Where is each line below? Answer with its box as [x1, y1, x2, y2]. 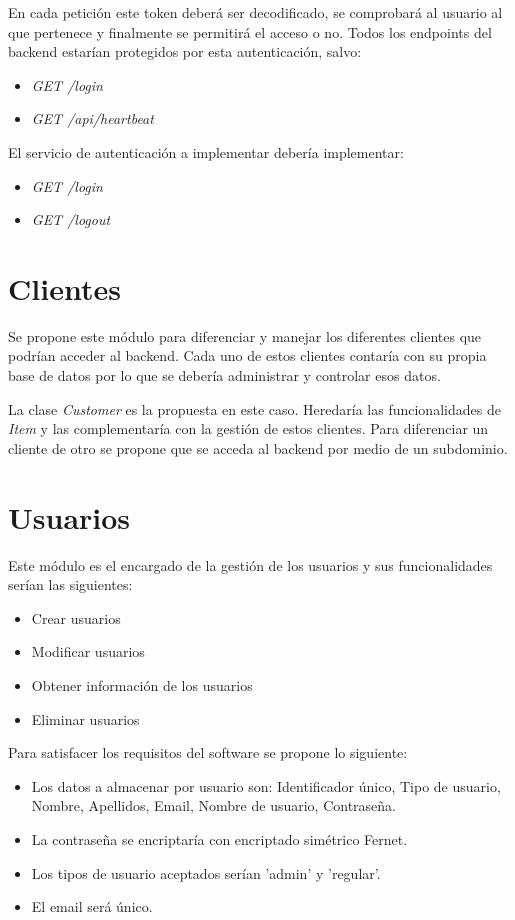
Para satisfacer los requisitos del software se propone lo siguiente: [8, 742, 408, 763]
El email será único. [31, 896, 153, 917]
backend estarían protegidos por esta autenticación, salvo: [8, 41, 362, 62]
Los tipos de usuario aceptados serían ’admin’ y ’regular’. [31, 862, 381, 883]
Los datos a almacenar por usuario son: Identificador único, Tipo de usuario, [31, 775, 501, 796]
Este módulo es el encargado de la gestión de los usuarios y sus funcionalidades [8, 554, 493, 575]
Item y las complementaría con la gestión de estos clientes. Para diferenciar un [8, 418, 489, 439]
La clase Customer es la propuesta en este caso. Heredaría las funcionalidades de [8, 398, 501, 419]
